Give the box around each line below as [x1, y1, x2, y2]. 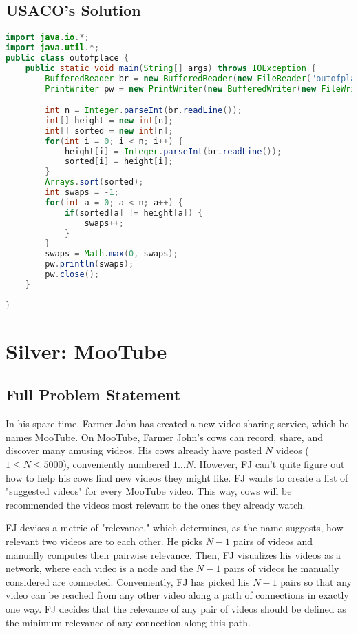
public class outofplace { [6, 52, 129, 63]
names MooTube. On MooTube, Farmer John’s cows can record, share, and [6, 429, 323, 444]
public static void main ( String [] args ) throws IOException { [25, 63, 317, 73]
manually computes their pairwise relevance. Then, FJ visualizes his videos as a [6, 547, 341, 562]
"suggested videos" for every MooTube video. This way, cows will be [6, 484, 292, 498]
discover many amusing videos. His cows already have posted [6, 443, 262, 458]
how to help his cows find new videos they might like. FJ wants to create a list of [6, 470, 348, 484]
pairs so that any [280, 574, 352, 589]
